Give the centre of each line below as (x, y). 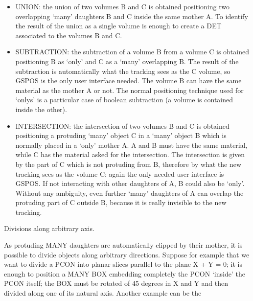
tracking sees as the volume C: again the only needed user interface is (120, 174)
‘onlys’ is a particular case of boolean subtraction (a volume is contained (124, 100)
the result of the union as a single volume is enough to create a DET (118, 26)
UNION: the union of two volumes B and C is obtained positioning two (122, 6)
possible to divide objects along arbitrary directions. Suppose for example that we (127, 254)
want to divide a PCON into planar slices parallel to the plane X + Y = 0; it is (123, 264)
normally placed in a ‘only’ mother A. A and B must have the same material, (131, 145)
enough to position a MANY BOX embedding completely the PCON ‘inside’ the (125, 273)
